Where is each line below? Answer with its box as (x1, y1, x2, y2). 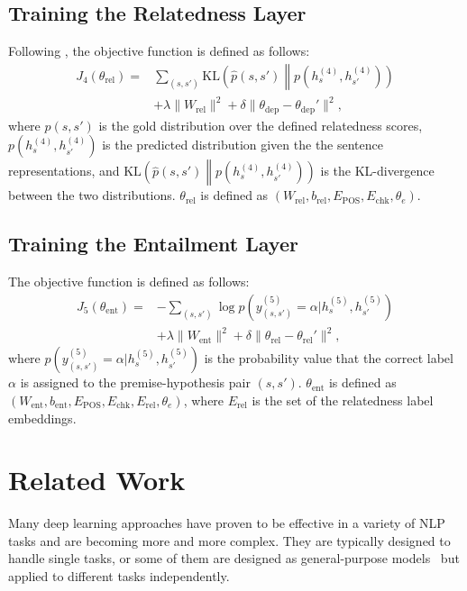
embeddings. (8, 408, 77, 427)
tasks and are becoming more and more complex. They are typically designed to (8, 531, 451, 550)
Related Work (8, 461, 186, 498)
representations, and (8, 161, 120, 180)
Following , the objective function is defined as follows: (8, 41, 310, 60)
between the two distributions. (8, 186, 176, 205)
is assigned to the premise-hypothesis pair (20, 373, 251, 392)
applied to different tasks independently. (8, 567, 230, 586)
